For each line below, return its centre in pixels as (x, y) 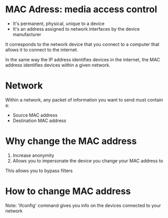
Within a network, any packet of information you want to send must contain (84, 100)
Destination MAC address (39, 120)
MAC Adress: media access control (81, 9)
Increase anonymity (33, 155)
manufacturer (27, 34)
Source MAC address (35, 115)
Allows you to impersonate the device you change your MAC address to (88, 161)
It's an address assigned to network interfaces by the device (76, 29)
